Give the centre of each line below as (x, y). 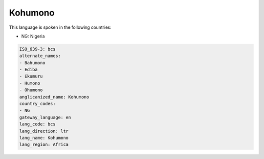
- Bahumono (32, 63)
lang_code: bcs (37, 124)
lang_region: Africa (44, 145)
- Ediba (28, 70)
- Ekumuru (31, 76)
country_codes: (37, 104)
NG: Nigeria (33, 36)
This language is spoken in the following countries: (60, 27)
